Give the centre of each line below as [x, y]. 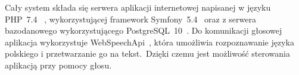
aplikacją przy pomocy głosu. [58, 65]
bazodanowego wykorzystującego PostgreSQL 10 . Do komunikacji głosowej [144, 30]
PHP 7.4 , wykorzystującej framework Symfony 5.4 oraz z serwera [130, 19]
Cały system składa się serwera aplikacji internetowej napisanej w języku [138, 7]
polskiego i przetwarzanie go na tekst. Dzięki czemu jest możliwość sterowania [147, 53]
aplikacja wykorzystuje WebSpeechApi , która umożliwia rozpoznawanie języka [149, 42]
